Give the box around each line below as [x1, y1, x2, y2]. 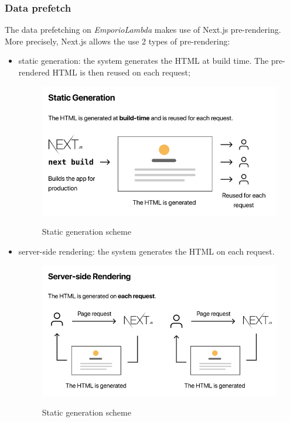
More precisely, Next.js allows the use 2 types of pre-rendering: [5, 35, 230, 47]
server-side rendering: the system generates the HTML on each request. [18, 245, 275, 257]
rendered [18, 66, 50, 78]
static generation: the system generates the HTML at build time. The [18, 54, 269, 67]
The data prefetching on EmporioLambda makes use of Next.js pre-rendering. [5, 23, 281, 36]
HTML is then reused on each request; [52, 66, 190, 78]
